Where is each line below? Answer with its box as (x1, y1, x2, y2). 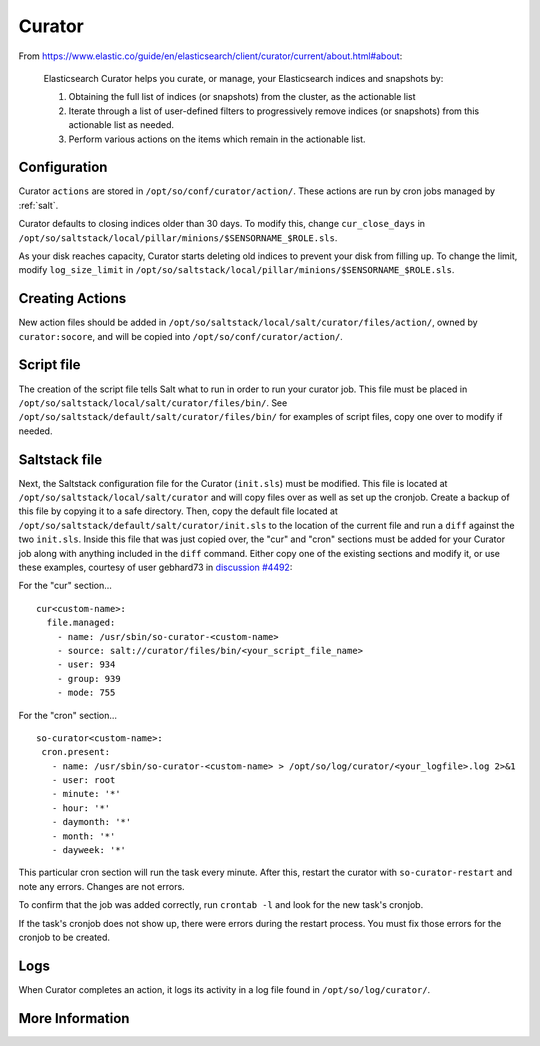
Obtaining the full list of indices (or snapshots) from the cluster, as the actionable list (68, 91, 416, 103)
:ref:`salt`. (18, 199, 59, 211)
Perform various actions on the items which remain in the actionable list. (68, 133, 366, 145)
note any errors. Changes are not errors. (18, 880, 185, 892)
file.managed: (46, 617, 116, 629)
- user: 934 (56, 659, 116, 670)
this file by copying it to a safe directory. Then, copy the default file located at (18, 505, 339, 517)
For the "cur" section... (18, 580, 112, 592)
